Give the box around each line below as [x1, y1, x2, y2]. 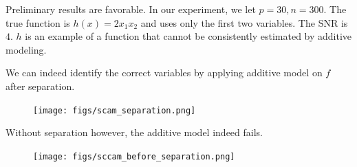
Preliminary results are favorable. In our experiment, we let [6, 2, 256, 16]
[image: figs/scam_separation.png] [33, 105, 196, 115]
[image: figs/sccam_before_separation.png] [33, 151, 235, 162]
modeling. [6, 42, 47, 56]
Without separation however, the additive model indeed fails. [6, 125, 263, 140]
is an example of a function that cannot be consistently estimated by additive [25, 29, 352, 43]
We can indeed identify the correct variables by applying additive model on [6, 65, 323, 80]
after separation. [6, 78, 75, 93]
